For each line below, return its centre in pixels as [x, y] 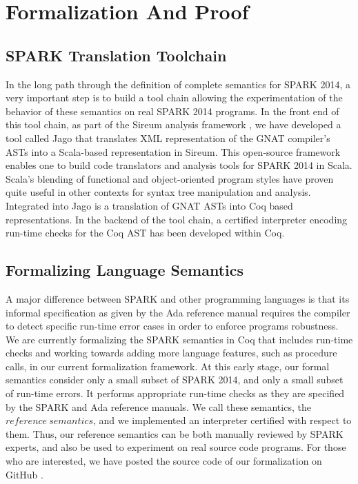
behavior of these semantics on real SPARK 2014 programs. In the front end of [172, 111]
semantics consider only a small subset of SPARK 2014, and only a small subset [175, 380]
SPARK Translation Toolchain [116, 55]
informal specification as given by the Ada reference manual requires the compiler [178, 312]
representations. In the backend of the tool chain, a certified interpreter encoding [177, 219]
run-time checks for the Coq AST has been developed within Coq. [145, 233]
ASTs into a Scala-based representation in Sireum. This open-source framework [173, 151]
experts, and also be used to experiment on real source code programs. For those [176, 447]
